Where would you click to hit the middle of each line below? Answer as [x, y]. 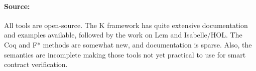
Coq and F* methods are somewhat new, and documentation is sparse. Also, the [128, 44]
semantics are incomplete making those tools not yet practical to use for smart [125, 54]
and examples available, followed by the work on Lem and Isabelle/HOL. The [123, 35]
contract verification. [36, 64]
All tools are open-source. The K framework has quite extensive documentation [126, 25]
